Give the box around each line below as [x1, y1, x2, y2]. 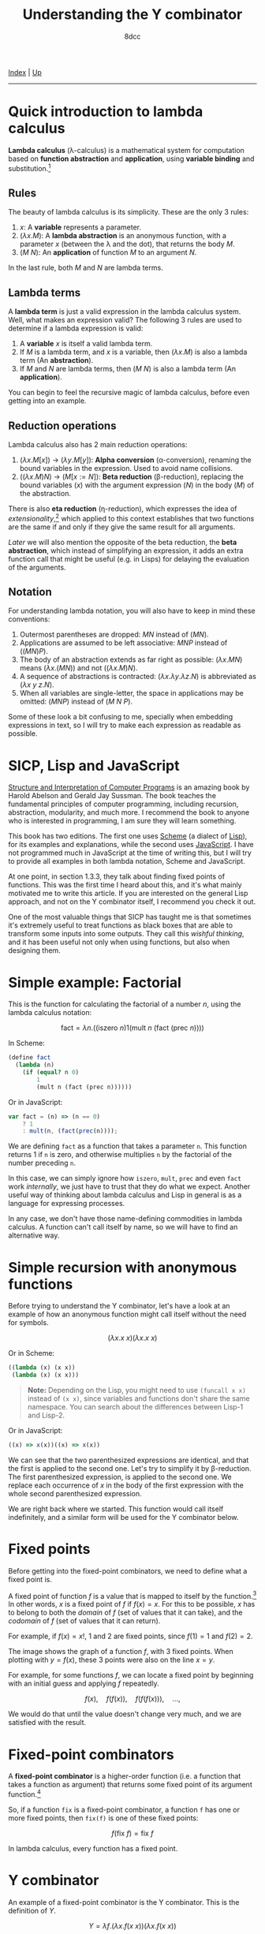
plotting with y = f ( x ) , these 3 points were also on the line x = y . [8, 1655, 215, 1665]
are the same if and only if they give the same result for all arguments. [8, 522, 236, 532]
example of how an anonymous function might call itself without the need [8, 1309, 247, 1319]
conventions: [8, 614, 50, 624]
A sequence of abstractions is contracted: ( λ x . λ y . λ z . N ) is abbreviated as [19, 672, 256, 681]
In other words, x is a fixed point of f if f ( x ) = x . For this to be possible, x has [8, 1600, 256, 1609]
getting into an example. [8, 396, 87, 405]
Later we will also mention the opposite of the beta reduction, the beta [8, 537, 237, 547]
